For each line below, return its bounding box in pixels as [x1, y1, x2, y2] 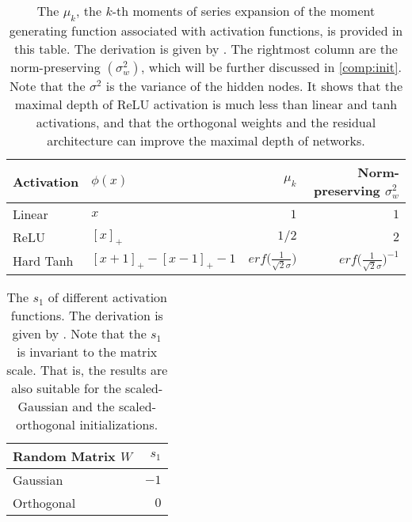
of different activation [48, 287, 168, 306]
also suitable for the [11, 378, 121, 397]
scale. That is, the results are [6, 360, 168, 379]
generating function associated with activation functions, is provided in [9, 21, 403, 40]
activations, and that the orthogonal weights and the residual [36, 113, 376, 132]
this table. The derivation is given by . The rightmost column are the [14, 40, 398, 59]
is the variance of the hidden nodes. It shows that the [105, 77, 403, 96]
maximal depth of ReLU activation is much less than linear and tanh [14, 95, 398, 114]
